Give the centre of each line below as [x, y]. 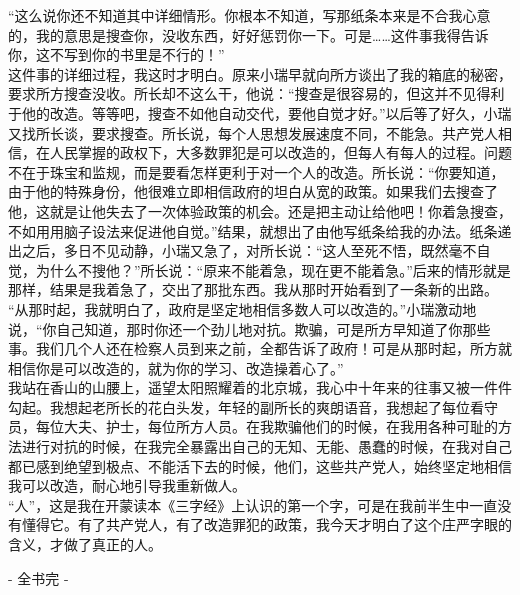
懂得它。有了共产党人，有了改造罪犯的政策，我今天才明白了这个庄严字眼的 [266, 524]
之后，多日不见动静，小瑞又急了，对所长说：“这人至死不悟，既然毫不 [249, 250]
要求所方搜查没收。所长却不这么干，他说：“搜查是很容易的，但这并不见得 [249, 93]
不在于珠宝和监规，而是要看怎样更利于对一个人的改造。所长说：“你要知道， [256, 171]
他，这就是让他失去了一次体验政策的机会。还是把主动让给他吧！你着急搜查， [260, 210]
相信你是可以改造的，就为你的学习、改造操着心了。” [176, 367]
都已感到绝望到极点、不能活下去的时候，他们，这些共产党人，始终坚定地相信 [260, 465]
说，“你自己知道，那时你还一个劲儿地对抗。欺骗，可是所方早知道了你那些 [249, 328]
